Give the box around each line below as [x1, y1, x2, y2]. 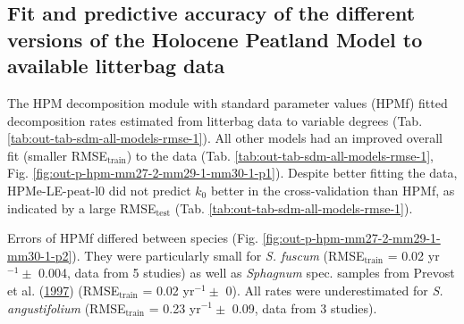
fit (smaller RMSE [7, 145, 108, 164]
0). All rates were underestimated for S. [225, 280, 443, 299]
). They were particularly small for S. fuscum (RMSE [72, 245, 365, 264]
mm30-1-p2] [7, 245, 72, 264]
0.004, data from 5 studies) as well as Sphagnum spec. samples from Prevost [38, 263, 455, 282]
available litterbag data [7, 52, 225, 79]
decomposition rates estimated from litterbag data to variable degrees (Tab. [7, 111, 423, 129]
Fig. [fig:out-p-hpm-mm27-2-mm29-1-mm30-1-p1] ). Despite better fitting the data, [7, 163, 458, 182]
